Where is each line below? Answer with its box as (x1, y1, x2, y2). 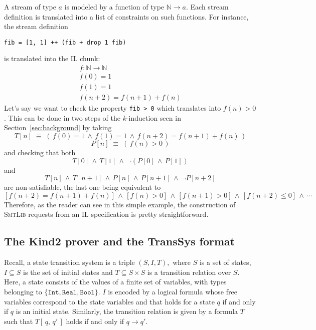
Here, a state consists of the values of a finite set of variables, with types (4, 276, 227, 287)
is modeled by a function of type (64, 2, 165, 12)
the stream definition (4, 21, 68, 32)
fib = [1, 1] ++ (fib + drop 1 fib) (4, 39, 126, 46)
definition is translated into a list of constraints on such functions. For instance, (4, 11, 249, 22)
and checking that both (4, 147, 76, 157)
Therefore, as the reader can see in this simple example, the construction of (4, 199, 236, 209)
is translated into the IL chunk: (4, 53, 100, 64)
